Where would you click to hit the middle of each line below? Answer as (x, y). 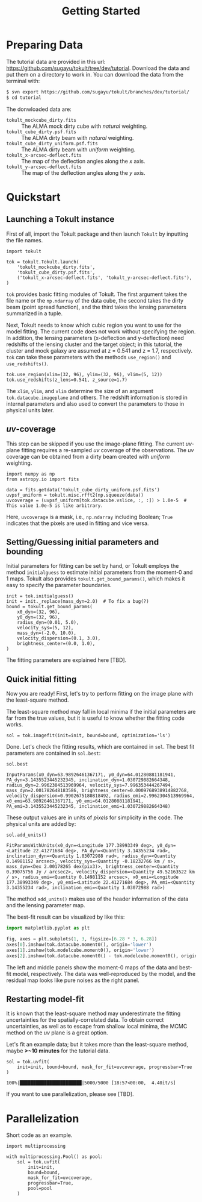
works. (15, 725)
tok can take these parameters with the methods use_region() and (89, 357)
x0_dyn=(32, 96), (39, 612)
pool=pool (40, 1189)
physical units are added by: (41, 824)
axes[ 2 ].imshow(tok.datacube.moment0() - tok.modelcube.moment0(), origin (102, 956)
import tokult (24, 251)
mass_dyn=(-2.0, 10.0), (47, 633)
